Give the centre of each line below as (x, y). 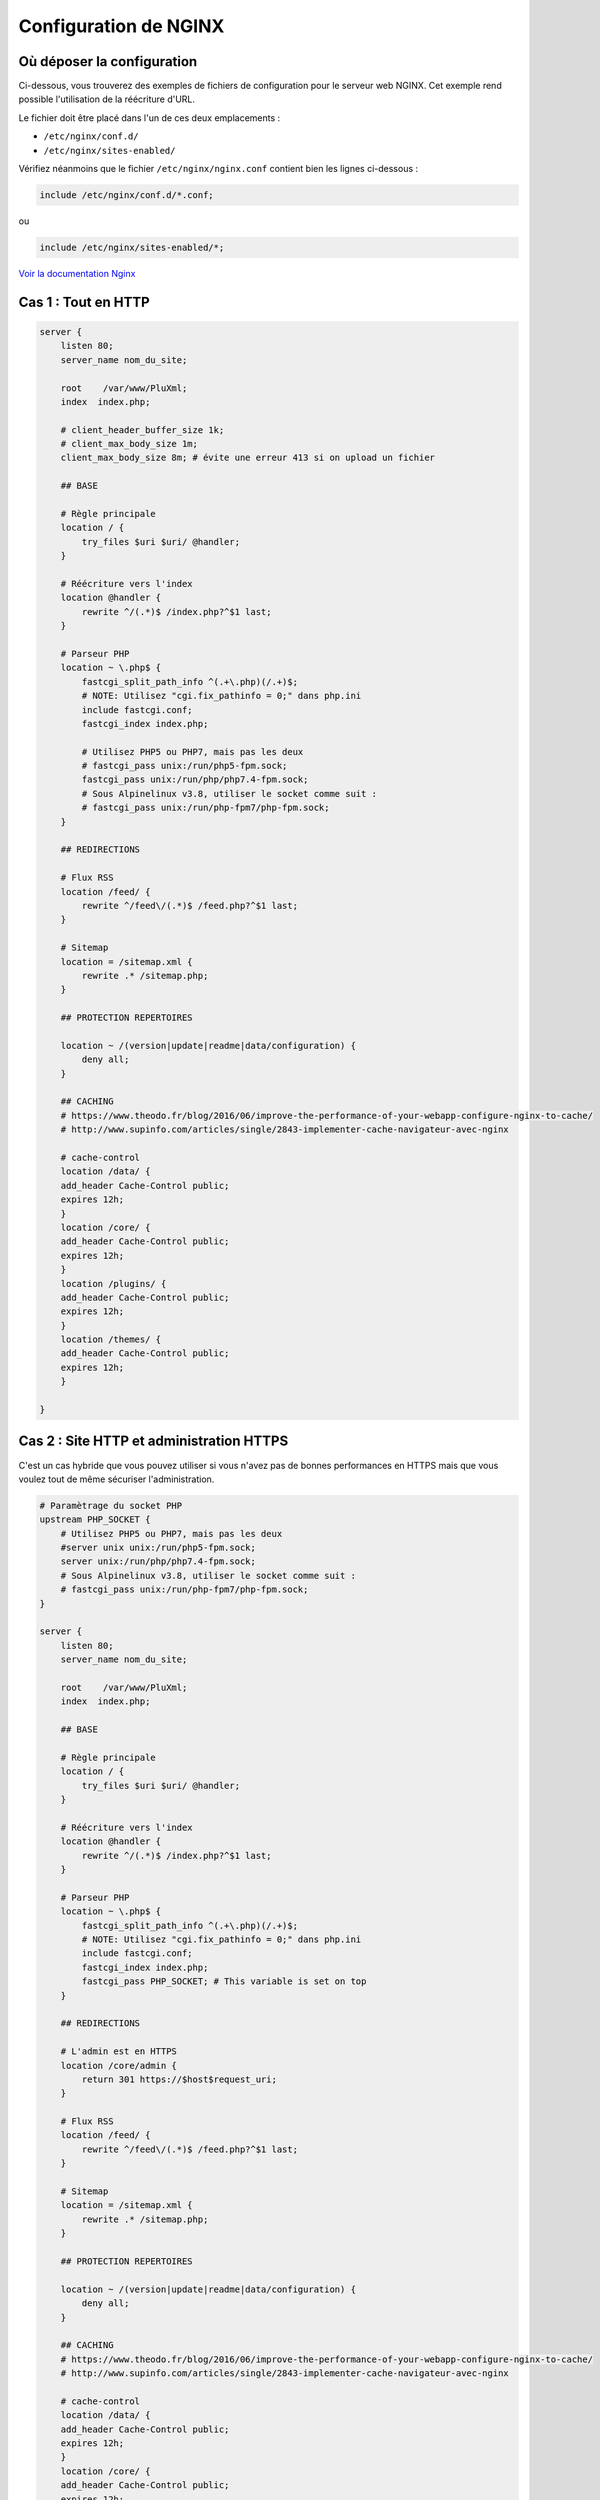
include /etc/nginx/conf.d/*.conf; (126, 195)
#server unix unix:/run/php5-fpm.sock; (158, 1548)
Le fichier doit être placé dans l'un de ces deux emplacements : (149, 117)
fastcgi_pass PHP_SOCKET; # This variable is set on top (224, 1981)
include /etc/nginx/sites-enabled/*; (132, 247)
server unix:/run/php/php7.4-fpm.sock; (158, 1561)
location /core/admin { (118, 2065)
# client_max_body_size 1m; (129, 444)
